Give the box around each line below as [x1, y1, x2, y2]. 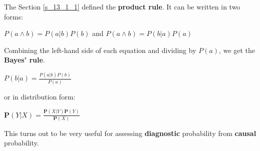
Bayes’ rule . [4, 54, 45, 65]
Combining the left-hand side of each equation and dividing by [4, 44, 196, 55]
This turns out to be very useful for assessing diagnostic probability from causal [4, 127, 256, 138]
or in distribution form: [4, 91, 76, 101]
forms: [4, 11, 23, 21]
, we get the [219, 44, 255, 55]
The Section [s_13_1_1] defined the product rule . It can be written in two [4, 1, 240, 11]
